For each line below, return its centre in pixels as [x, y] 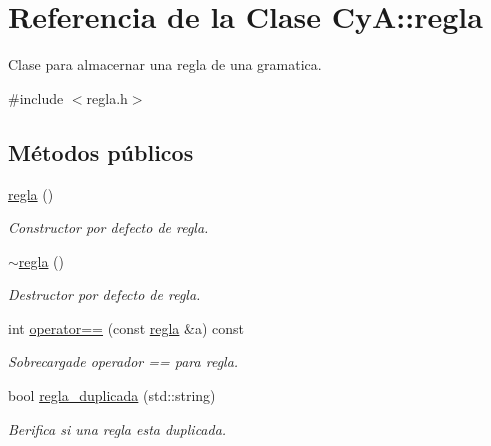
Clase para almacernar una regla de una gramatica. [165, 64]
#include [36, 97]
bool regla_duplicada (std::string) [112, 395]
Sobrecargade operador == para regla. [123, 361]
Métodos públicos [101, 151]
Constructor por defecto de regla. [108, 227]
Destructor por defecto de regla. [104, 294]
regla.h [107, 97]
